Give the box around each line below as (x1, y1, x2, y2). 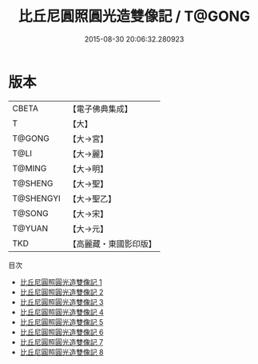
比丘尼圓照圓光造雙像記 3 (19, 297, 104, 306)
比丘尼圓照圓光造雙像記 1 (19, 277, 102, 286)
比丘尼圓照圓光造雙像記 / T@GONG (18, 7, 251, 26)
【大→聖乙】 (68, 193, 117, 204)
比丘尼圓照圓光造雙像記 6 (19, 327, 104, 337)
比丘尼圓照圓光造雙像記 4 (19, 307, 104, 317)
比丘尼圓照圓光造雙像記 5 (19, 317, 104, 326)
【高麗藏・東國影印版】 (68, 238, 157, 249)
